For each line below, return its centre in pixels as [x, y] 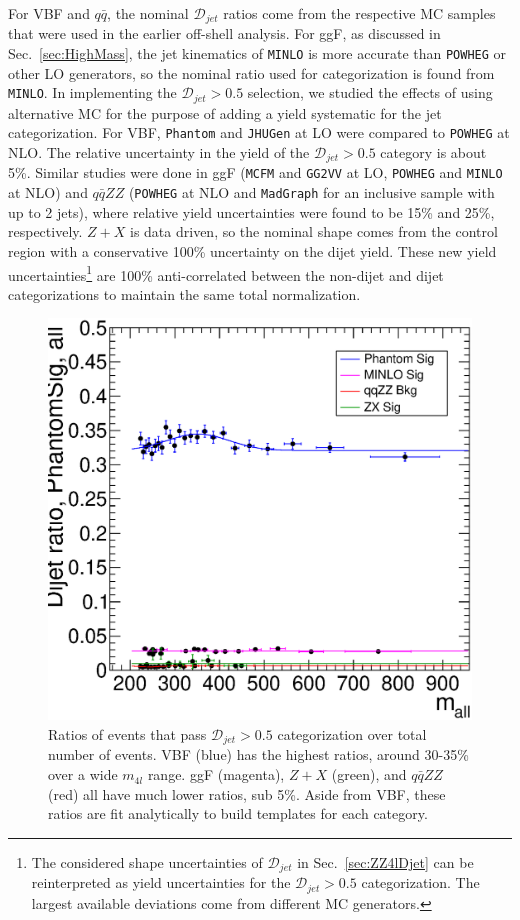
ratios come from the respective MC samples [359, 13]
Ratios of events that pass [127, 734]
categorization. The [420, 882]
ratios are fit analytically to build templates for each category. [238, 813]
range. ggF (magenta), [216, 774]
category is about [433, 152]
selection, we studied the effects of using [370, 92]
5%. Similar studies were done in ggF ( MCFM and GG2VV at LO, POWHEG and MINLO [255, 172]
